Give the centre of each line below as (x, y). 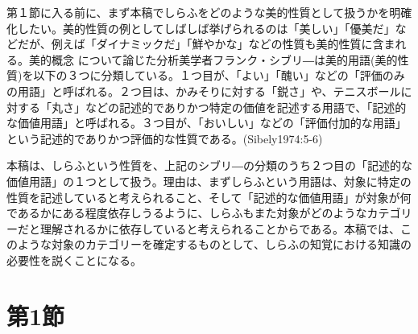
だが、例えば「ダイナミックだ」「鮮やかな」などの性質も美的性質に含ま (206, 44)
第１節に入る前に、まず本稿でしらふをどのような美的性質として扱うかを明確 (209, 12)
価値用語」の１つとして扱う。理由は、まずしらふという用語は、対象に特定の (209, 181)
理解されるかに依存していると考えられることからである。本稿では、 (220, 228)
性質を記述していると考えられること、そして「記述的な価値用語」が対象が (203, 197)
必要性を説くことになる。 (74, 260)
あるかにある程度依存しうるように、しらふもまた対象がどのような (192, 213)
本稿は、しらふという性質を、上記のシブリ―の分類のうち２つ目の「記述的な (209, 165)
